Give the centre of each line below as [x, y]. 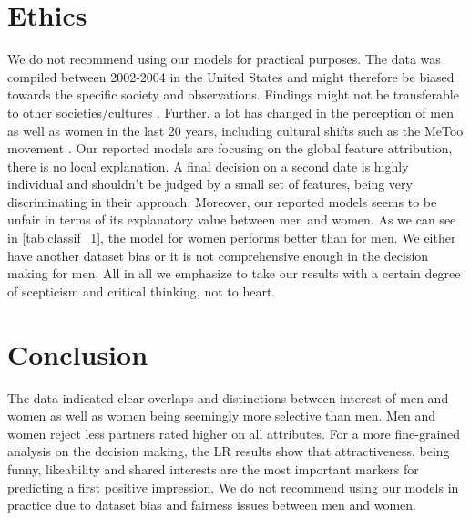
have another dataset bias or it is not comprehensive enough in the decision [218, 255]
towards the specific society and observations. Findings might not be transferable [233, 94]
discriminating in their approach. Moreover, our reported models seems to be [222, 201]
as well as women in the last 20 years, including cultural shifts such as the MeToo [235, 130]
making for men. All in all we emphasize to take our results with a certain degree [234, 273]
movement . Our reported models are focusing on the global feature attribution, [230, 148]
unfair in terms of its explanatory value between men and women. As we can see [232, 219]
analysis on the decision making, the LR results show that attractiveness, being [229, 451]
